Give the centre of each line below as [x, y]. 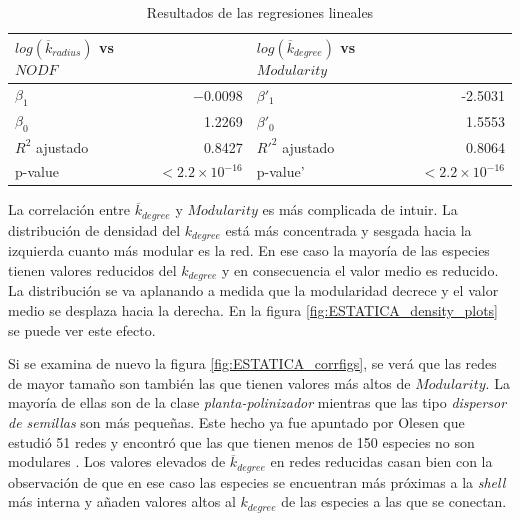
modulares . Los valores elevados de [117, 461]
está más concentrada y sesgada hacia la [348, 229]
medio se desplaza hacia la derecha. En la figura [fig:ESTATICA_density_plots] [253, 310]
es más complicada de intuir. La [360, 209]
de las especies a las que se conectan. [394, 501]
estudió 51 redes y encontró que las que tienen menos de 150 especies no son [241, 441]
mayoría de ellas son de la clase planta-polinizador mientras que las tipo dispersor [257, 402]
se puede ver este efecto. [82, 329]
